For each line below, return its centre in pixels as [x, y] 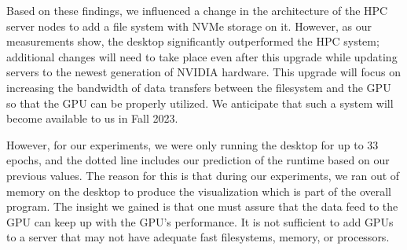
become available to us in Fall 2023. [92, 118]
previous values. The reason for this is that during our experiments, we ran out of [203, 175]
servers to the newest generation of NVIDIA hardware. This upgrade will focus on [204, 72]
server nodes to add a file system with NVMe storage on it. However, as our [189, 26]
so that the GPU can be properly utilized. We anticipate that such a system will [200, 103]
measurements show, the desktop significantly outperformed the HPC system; [193, 41]
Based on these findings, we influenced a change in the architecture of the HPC [197, 10]
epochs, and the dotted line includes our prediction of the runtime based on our [198, 160]
